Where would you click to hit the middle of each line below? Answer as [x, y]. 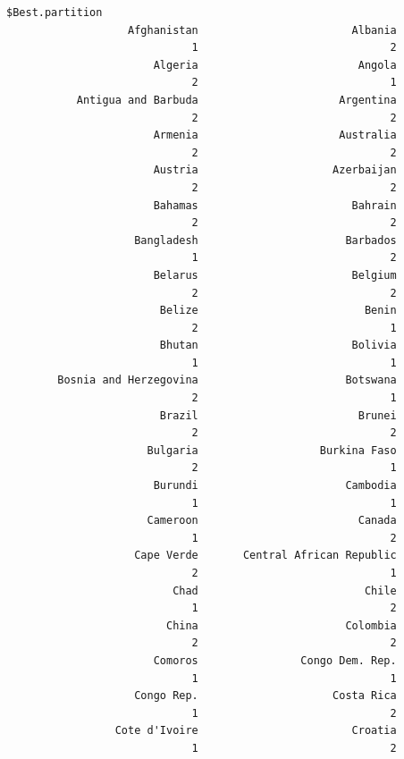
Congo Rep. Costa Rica [265, 696]
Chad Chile [285, 590]
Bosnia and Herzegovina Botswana [227, 380]
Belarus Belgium [275, 275]
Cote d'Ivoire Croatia [256, 731]
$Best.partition [55, 13]
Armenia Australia [275, 135]
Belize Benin [278, 311]
